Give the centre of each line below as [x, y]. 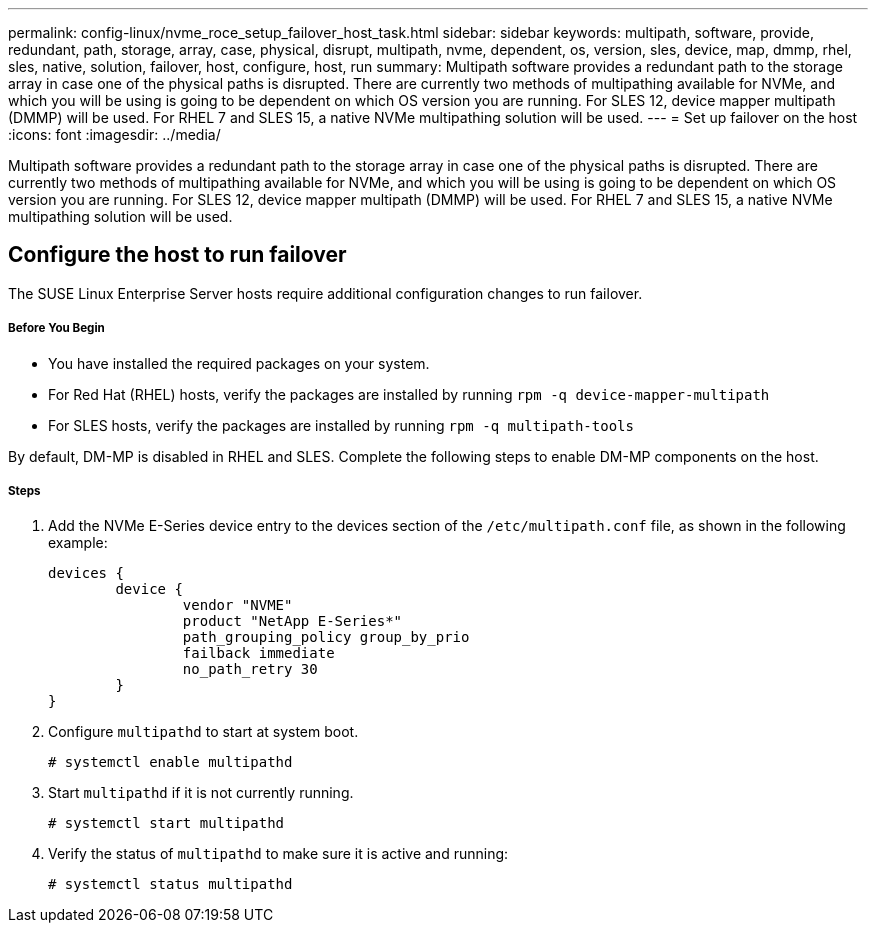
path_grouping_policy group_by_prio [326, 637]
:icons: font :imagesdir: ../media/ [114, 134]
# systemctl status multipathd [170, 884]
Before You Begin [56, 328]
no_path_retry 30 [250, 669]
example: [78, 543]
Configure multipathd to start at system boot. [203, 732]
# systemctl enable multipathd [170, 762]
